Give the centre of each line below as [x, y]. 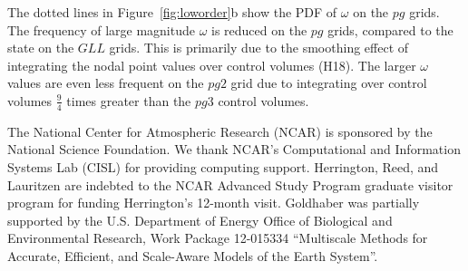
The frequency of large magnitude [101, 29]
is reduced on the [259, 29]
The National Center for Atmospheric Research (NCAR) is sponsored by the [220, 131]
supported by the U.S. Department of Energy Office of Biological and [200, 220]
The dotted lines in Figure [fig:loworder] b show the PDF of [172, 12]
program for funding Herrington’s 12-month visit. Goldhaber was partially [214, 203]
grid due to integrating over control [329, 83]
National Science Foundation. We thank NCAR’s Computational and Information [234, 149]
